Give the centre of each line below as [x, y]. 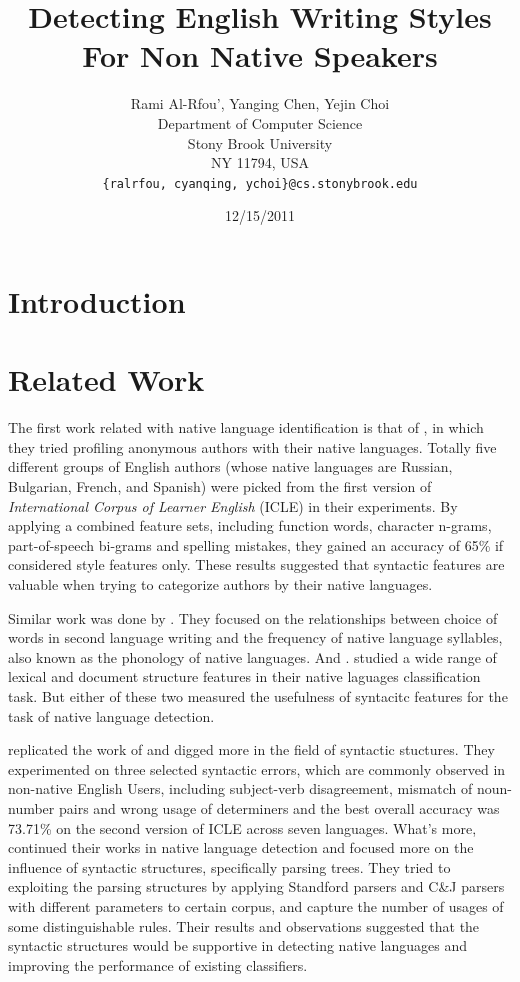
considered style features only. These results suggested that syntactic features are [256, 564]
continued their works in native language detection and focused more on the [241, 847]
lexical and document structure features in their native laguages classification [244, 676]
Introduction [97, 300]
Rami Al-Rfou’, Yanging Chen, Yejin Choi [260, 103]
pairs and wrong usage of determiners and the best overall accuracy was [279, 807]
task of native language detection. [111, 715]
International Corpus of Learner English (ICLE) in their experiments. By [233, 505]
